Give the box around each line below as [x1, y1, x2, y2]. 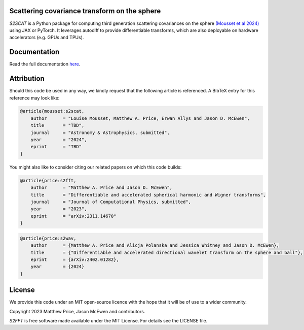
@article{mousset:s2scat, [20, 108, 85, 114]
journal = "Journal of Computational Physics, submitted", [30, 199, 192, 205]
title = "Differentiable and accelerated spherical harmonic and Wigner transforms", [30, 192, 266, 197]
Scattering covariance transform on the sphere [9, 7, 161, 15]
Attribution [9, 74, 45, 83]
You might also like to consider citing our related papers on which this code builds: [9, 164, 182, 170]
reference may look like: [9, 94, 60, 101]
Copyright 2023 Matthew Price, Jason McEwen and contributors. [9, 308, 145, 314]
